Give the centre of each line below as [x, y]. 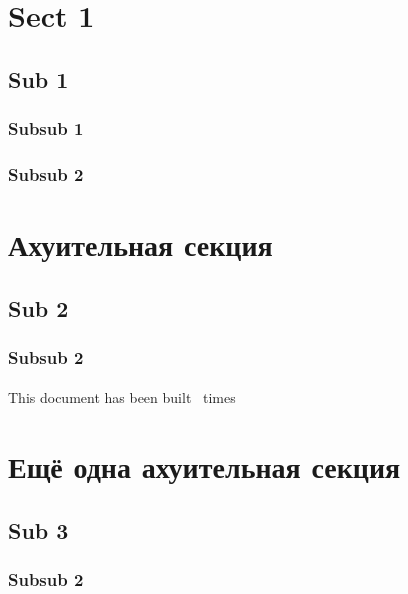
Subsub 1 [46, 128]
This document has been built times [122, 397]
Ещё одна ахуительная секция [204, 466]
